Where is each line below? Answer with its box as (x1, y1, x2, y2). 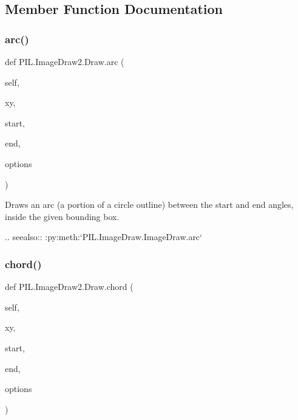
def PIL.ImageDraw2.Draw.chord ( (5, 280, 134, 293)
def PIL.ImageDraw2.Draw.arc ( (5, 55, 124, 67)
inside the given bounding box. (5, 210, 120, 222)
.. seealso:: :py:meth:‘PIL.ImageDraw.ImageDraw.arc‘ (5, 230, 202, 243)
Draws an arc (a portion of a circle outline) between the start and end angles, (5, 198, 294, 211)
